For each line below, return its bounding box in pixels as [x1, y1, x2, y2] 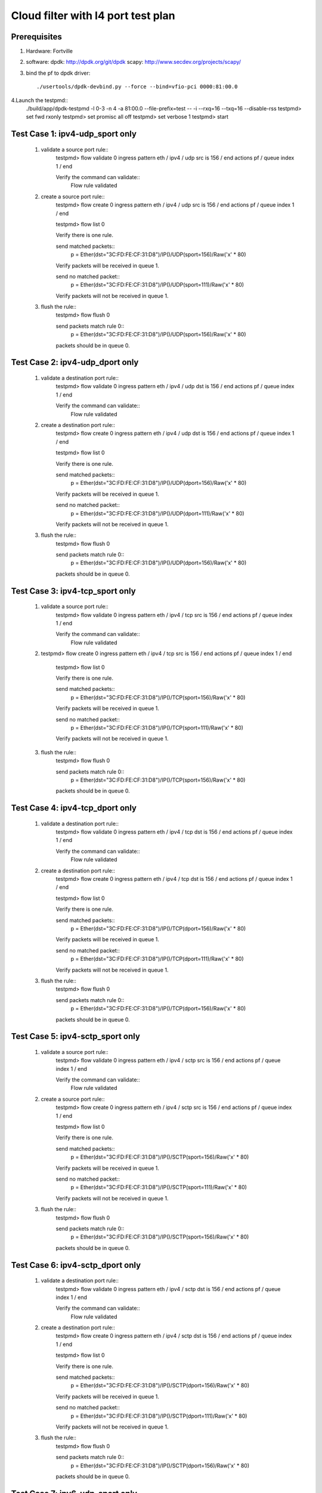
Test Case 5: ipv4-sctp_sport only [11, 1031, 140, 1042]
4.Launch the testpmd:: [11, 96, 69, 104]
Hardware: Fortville [26, 48, 73, 55]
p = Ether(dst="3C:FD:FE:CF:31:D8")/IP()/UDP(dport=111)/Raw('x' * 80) [70, 509, 244, 517]
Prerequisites [11, 32, 62, 42]
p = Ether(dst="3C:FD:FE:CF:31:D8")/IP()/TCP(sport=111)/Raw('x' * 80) [70, 724, 244, 731]
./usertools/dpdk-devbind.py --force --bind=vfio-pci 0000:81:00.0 [36, 84, 238, 90]
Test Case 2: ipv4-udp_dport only [11, 357, 139, 367]
